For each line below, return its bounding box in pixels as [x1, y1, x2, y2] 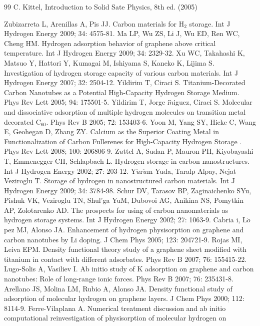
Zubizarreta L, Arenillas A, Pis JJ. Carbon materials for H [4, 18, 184, 29]
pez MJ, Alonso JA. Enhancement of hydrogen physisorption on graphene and [4, 224, 244, 235]
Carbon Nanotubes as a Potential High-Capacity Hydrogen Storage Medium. [4, 87, 239, 97]
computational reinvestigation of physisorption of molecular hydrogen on [4, 312, 226, 323]
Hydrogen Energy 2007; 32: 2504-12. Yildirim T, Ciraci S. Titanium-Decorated [4, 77, 245, 88]
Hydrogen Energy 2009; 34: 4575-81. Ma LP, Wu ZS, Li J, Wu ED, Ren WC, [4, 28, 240, 39]
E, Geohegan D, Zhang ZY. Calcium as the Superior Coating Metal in [4, 126, 219, 137]
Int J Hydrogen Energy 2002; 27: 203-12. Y [4, 165, 136, 176]
